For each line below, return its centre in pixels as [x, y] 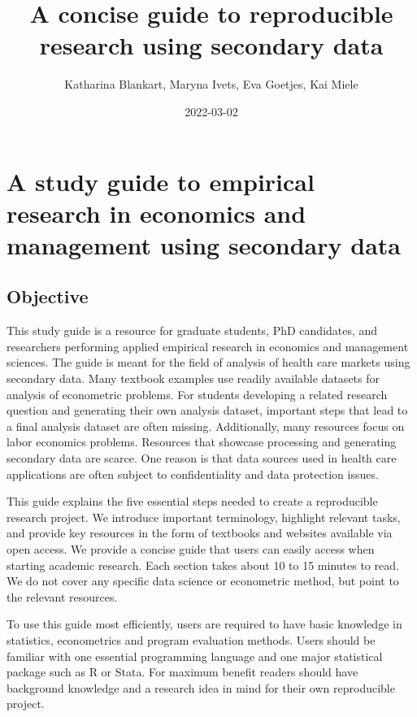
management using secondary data [204, 244]
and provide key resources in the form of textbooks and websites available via [200, 533]
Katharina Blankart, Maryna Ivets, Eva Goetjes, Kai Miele [211, 84]
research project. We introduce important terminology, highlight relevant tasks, [204, 517]
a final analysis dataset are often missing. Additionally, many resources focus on [206, 426]
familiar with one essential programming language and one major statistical [195, 656]
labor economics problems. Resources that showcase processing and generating [202, 442]
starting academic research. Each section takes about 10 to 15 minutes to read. [203, 565]
